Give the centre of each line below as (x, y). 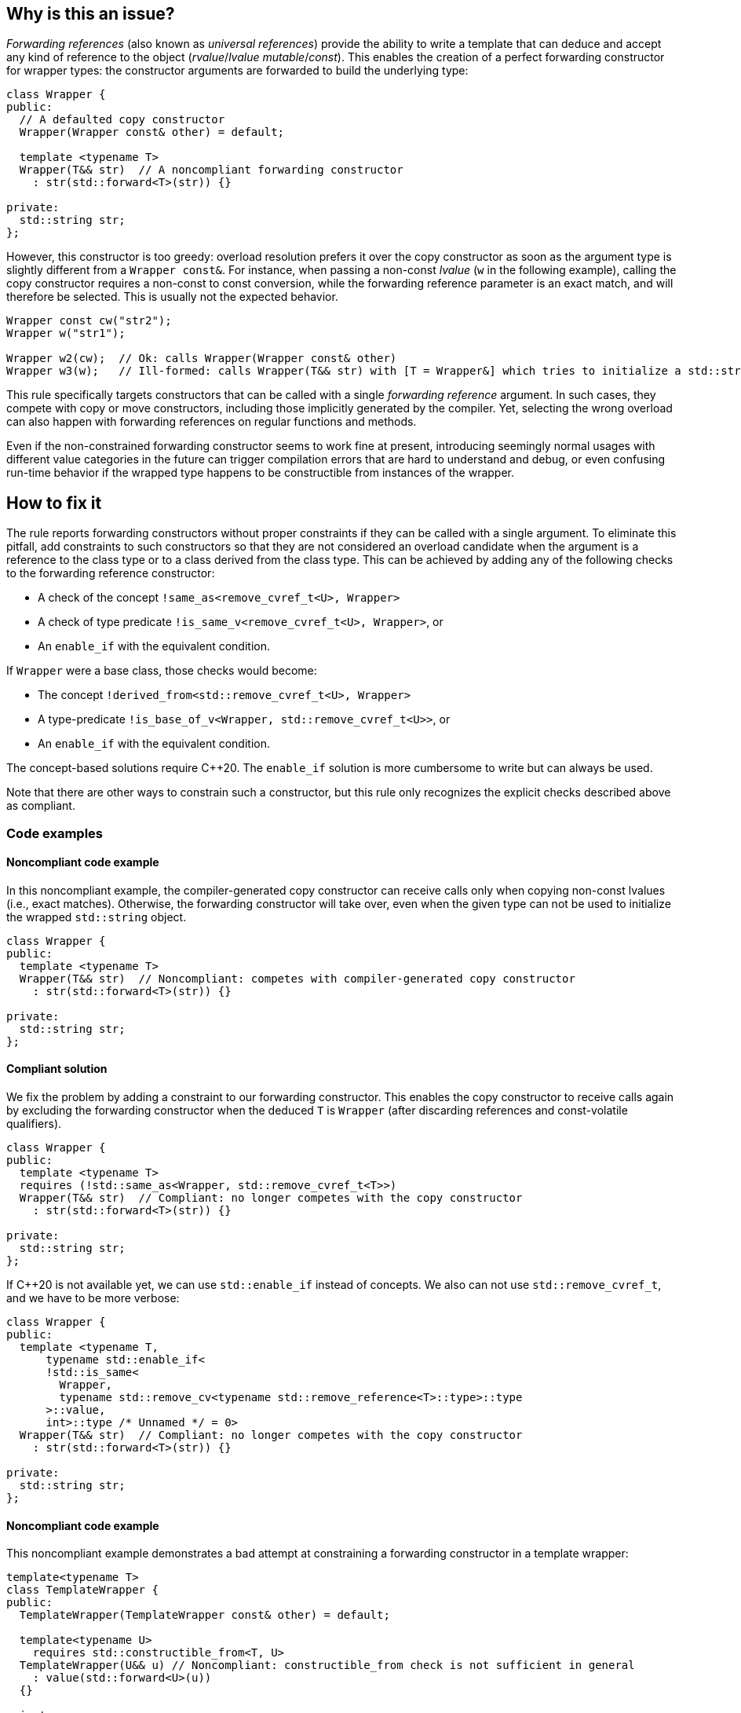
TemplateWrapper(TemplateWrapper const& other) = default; (204, 1615)
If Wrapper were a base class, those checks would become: (162, 671)
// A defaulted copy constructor (122, 120)
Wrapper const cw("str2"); (89, 321)
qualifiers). (34, 1124)
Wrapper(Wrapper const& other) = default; (152, 132)
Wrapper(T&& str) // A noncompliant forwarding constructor (211, 170)
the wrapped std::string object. (97, 917)
